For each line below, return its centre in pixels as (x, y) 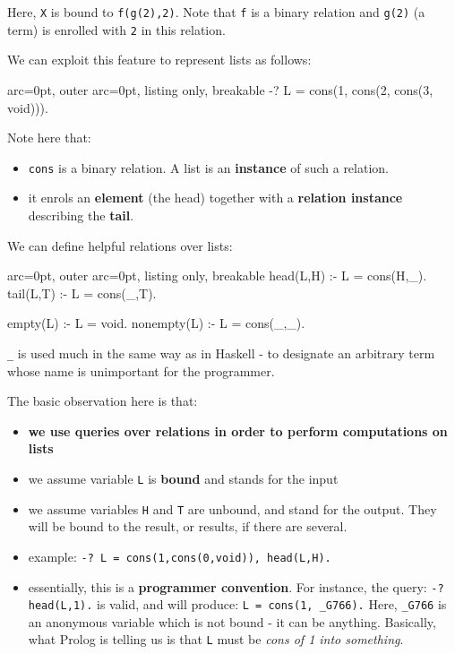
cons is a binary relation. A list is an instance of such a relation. (208, 167)
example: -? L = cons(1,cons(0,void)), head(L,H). (180, 556)
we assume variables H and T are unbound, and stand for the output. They (232, 508)
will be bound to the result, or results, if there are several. (188, 526)
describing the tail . (81, 215)
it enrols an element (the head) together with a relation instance (215, 198)
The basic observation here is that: (103, 401)
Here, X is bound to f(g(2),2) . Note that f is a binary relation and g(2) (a (216, 12)
